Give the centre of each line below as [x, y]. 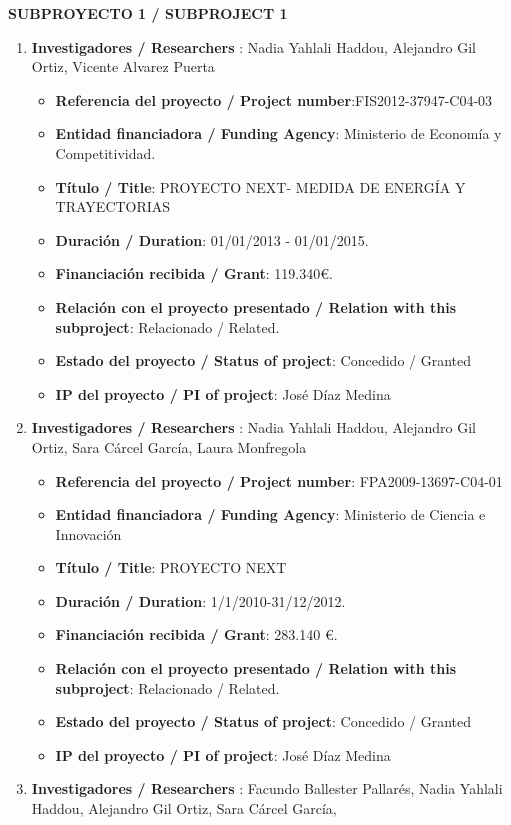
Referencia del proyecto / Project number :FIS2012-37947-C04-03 [274, 99]
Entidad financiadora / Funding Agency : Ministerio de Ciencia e [270, 514]
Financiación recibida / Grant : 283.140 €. [196, 634]
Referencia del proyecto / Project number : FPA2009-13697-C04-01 [279, 480]
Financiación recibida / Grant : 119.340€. [194, 273]
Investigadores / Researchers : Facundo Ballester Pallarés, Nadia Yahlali [267, 788]
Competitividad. [105, 152]
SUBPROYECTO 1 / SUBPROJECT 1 [148, 13]
